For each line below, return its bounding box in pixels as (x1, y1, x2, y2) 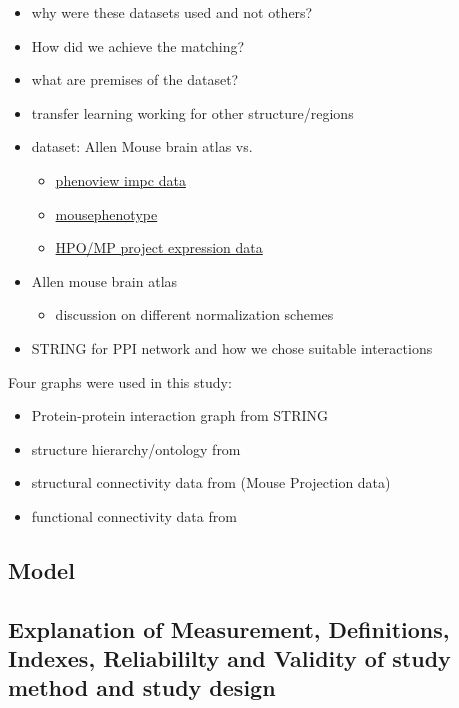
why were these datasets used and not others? (31, 2, 313, 22)
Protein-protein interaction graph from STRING (31, 405, 329, 426)
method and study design (8, 672, 276, 703)
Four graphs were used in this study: (8, 371, 232, 392)
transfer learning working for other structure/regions (31, 102, 354, 123)
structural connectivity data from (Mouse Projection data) (31, 472, 391, 493)
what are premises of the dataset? (31, 69, 239, 90)
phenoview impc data (55, 169, 186, 190)
